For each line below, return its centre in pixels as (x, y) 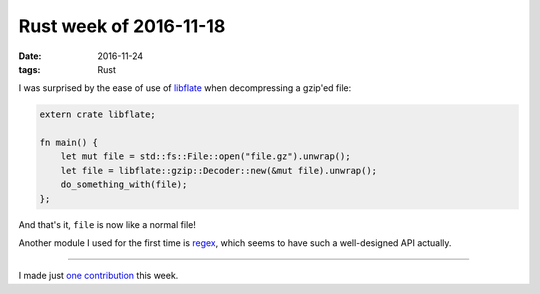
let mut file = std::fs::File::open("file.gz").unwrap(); (205, 156)
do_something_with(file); (124, 184)
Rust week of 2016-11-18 (122, 26)
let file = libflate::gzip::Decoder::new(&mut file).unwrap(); (219, 170)
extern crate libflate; (98, 114)
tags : (29, 69)
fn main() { (69, 143)
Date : (30, 56)
